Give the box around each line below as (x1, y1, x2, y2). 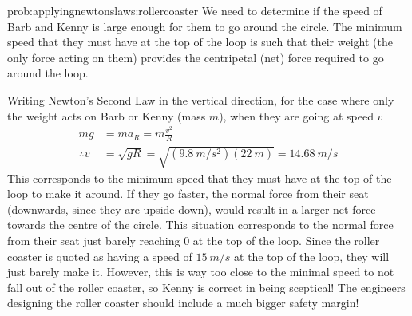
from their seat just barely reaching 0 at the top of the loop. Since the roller (7, 232, 380, 249)
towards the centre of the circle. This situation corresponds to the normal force (7, 216, 394, 233)
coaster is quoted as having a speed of (7, 247, 192, 264)
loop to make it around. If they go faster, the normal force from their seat (7, 185, 369, 202)
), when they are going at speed (219, 107, 374, 124)
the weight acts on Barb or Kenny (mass (7, 107, 206, 124)
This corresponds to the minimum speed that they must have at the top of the (7, 169, 392, 186)
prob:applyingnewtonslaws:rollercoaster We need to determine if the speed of (7, 2, 382, 18)
